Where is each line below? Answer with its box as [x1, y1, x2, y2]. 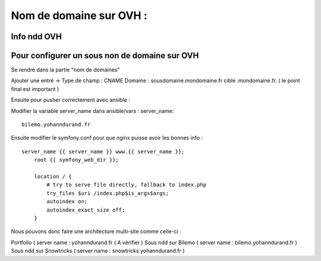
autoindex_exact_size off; [46, 206, 125, 213]
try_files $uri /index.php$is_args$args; [46, 190, 169, 196]
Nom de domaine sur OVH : [11, 9, 148, 22]
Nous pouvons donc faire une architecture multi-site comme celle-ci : [11, 228, 181, 235]
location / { [33, 173, 72, 180]
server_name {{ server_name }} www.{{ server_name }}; [21, 148, 185, 155]
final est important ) [11, 85, 59, 92]
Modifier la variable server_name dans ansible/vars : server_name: [11, 107, 174, 114]
